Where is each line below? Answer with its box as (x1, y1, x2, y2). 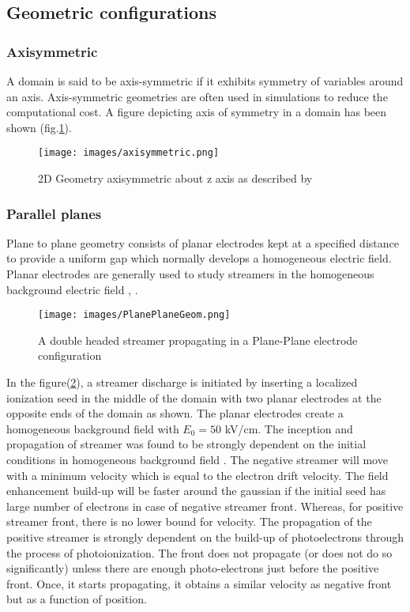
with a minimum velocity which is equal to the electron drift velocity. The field (6, 467, 389, 483)
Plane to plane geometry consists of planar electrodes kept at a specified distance (6, 234, 399, 251)
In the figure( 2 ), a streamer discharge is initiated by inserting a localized (6, 374, 358, 391)
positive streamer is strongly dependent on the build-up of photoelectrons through (6, 529, 404, 545)
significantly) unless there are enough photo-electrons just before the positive (6, 560, 379, 576)
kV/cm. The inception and (224, 420, 353, 436)
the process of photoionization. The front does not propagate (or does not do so (6, 544, 393, 561)
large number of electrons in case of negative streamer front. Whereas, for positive (6, 497, 404, 514)
